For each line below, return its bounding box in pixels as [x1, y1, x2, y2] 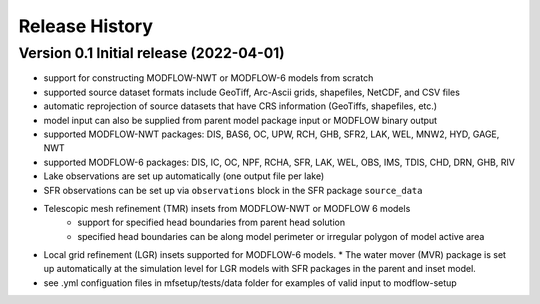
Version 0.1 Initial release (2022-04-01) [18, 44, 285, 62]
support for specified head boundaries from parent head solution [77, 216, 345, 229]
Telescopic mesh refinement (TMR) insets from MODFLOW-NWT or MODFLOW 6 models [43, 202, 411, 214]
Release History [18, 15, 154, 37]
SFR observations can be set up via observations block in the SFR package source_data [43, 184, 423, 196]
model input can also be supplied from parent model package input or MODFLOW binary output [43, 114, 438, 126]
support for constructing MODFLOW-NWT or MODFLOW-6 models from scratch [43, 72, 374, 84]
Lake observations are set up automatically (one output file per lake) [43, 170, 325, 182]
